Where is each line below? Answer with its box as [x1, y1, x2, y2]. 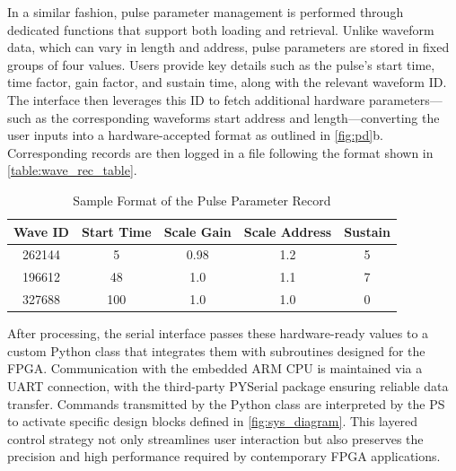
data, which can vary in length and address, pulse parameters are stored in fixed [7, 38, 450, 57]
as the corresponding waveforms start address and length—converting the [35, 108, 440, 126]
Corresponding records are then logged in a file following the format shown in [7, 143, 434, 161]
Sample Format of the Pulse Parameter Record [73, 190, 331, 209]
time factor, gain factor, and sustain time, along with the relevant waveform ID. [7, 73, 447, 92]
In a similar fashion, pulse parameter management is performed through [7, 3, 404, 21]
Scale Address [243, 222, 332, 240]
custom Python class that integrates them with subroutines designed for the [7, 341, 425, 360]
